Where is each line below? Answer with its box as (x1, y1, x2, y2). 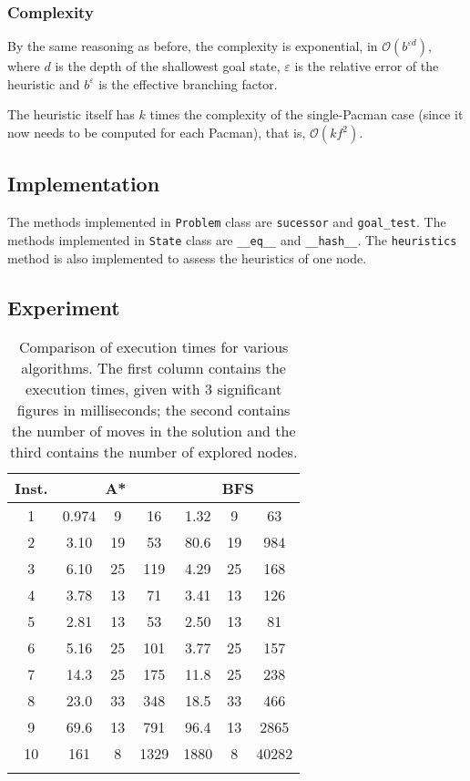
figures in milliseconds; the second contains (16, 399, 291, 421)
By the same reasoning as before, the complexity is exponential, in (7, 36, 378, 56)
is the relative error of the (294, 57, 439, 76)
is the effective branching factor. (98, 74, 278, 93)
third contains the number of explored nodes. (9, 441, 298, 463)
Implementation (7, 170, 160, 198)
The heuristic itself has (7, 105, 135, 124)
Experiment (7, 293, 120, 321)
